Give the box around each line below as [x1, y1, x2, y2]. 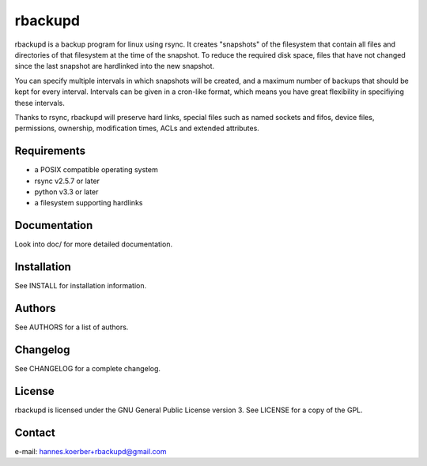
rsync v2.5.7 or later [34, 176, 100, 186]
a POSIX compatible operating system [34, 165, 158, 175]
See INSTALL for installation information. [14, 281, 147, 291]
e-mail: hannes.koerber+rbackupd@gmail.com [14, 446, 167, 456]
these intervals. [14, 98, 65, 107]
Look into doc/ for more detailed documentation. [14, 239, 173, 249]
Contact [14, 426, 55, 439]
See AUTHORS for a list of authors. [14, 322, 129, 332]
